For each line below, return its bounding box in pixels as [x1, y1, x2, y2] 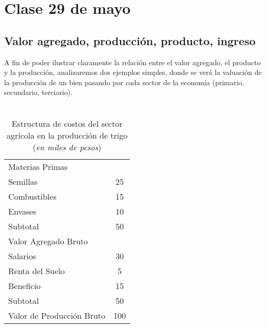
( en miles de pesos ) [32, 141, 102, 153]
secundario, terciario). [4, 87, 73, 98]
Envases [8, 205, 36, 217]
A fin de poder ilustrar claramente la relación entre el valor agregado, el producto [4, 56, 261, 67]
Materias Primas [8, 160, 68, 172]
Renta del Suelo [8, 264, 65, 277]
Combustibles [8, 190, 56, 202]
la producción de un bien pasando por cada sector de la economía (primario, [4, 76, 244, 87]
